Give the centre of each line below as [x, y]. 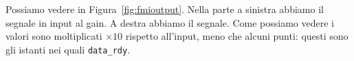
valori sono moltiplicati [54, 36]
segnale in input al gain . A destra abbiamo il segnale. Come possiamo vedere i [170, 22]
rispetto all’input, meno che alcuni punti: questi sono [237, 36]
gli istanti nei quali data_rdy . [68, 49]
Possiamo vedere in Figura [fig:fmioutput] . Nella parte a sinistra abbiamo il [165, 9]
